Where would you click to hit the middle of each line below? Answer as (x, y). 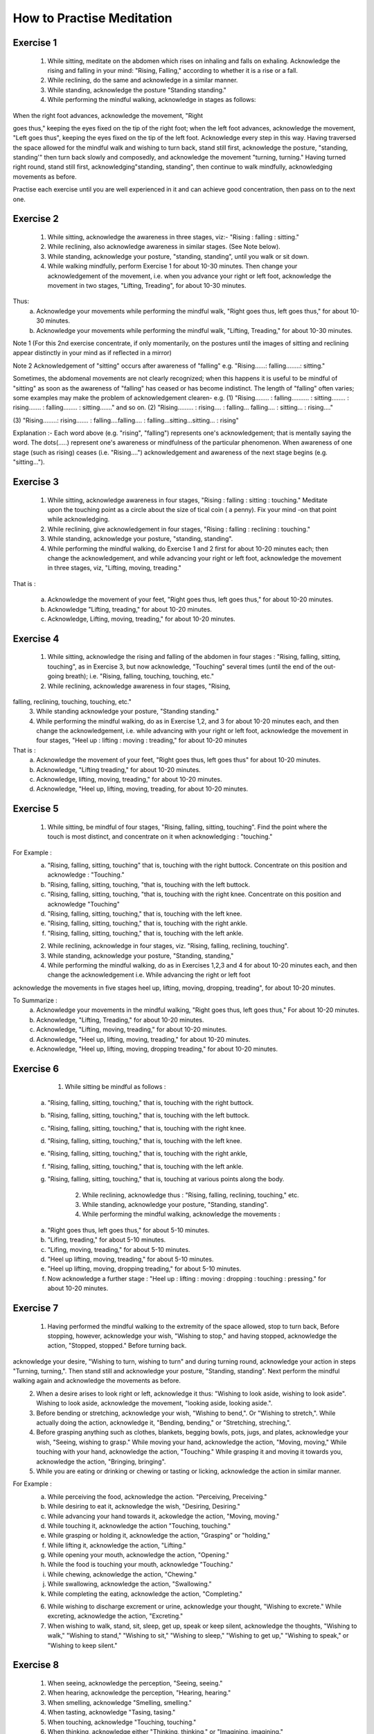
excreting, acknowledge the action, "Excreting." (115, 1616)
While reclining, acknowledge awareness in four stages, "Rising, (139, 686)
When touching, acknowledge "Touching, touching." (122, 1722)
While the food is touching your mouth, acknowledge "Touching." (140, 1565)
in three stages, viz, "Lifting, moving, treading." (114, 568)
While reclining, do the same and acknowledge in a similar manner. (143, 80)
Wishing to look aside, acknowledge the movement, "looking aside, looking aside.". (154, 1403)
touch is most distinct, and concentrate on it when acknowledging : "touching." (160, 836)
